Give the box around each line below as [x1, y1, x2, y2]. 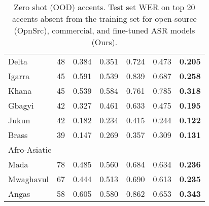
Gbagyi [8, 99, 34, 111]
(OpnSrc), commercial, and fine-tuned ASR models [14, 24, 195, 36]
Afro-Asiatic [8, 144, 52, 155]
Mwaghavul [8, 173, 49, 185]
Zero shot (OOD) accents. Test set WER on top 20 [14, 1, 195, 13]
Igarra [8, 70, 30, 82]
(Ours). [91, 36, 118, 48]
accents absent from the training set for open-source [12, 13, 197, 24]
